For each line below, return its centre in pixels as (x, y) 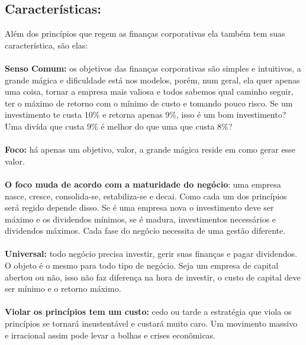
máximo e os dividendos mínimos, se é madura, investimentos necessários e (141, 219)
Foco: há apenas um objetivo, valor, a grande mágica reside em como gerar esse (150, 149)
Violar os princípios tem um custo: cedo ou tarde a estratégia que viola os (148, 312)
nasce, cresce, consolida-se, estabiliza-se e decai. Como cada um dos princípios (146, 196)
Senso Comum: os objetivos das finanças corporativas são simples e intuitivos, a (153, 68)
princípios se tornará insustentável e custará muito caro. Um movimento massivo (151, 323)
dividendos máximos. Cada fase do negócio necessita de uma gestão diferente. (145, 230)
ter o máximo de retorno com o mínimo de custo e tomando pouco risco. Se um (149, 103)
